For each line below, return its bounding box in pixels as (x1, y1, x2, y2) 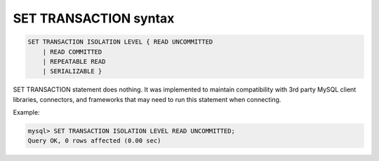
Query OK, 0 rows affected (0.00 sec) (27, 137, 161, 145)
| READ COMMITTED (42, 48, 102, 56)
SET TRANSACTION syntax (13, 11, 175, 26)
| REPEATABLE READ (42, 57, 106, 65)
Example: (13, 108, 40, 117)
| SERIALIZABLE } (42, 67, 102, 75)
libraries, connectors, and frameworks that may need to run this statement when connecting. (13, 95, 281, 103)
